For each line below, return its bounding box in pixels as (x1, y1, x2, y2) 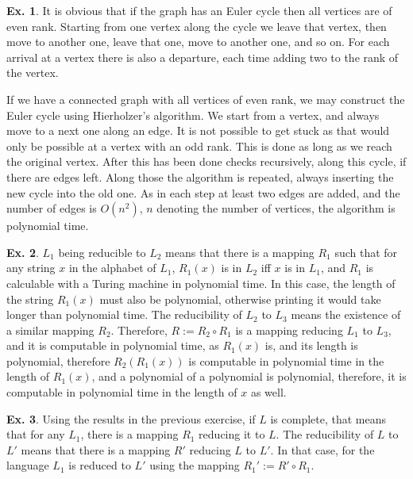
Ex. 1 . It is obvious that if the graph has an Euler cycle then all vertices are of (6, 2, 392, 18)
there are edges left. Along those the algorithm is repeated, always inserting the (6, 168, 394, 185)
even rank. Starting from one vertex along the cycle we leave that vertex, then (6, 17, 387, 34)
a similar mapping (6, 321, 95, 338)
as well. (250, 384, 287, 400)
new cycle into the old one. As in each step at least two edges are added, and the (6, 184, 400, 201)
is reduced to (68, 457, 131, 473)
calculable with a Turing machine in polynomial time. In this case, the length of (6, 274, 396, 291)
